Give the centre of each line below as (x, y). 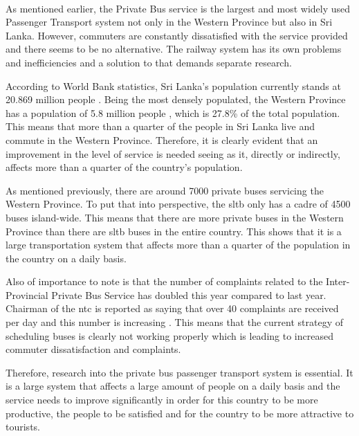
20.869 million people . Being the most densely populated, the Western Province (176, 99)
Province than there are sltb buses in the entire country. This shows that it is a (174, 231)
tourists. (23, 427)
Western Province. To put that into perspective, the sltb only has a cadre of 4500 (178, 204)
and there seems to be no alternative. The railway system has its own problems (174, 49)
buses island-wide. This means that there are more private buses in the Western (175, 217)
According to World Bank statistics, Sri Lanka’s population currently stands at (173, 85)
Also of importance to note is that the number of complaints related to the (164, 281)
